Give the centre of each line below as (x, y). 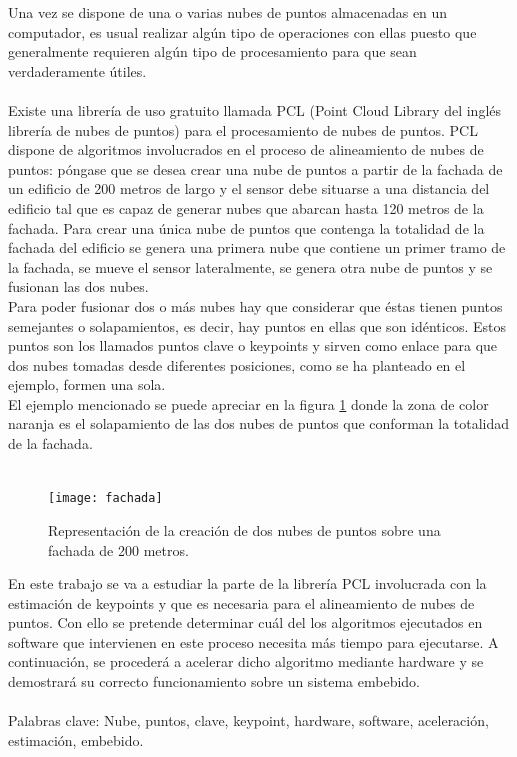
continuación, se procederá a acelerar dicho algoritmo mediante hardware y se (246, 661)
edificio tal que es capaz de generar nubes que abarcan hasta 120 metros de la (246, 207)
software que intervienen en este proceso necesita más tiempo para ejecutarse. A (253, 641)
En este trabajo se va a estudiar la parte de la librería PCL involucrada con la (247, 583)
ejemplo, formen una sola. (87, 384)
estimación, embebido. (76, 739)
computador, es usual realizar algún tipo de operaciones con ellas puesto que (242, 31)
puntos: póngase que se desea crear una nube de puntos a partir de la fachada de (255, 168)
